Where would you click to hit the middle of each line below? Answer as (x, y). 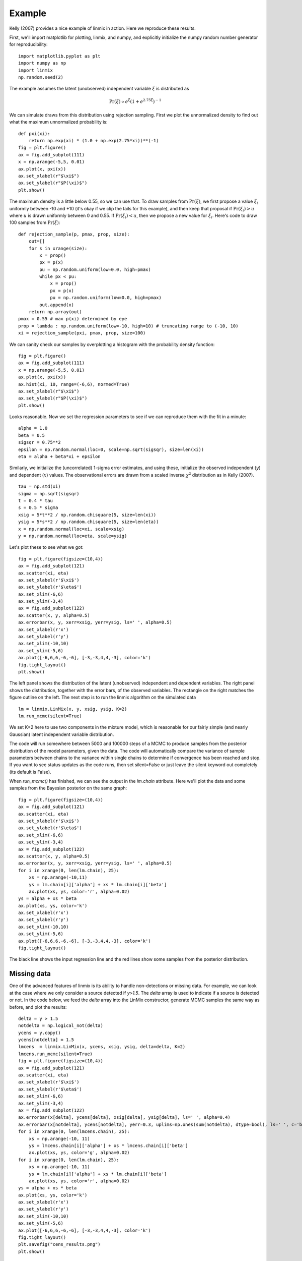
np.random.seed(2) (41, 77)
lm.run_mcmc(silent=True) (50, 716)
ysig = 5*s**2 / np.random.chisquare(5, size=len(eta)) (89, 522)
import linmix (35, 70)
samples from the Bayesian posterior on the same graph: (68, 788)
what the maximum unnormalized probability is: (58, 122)
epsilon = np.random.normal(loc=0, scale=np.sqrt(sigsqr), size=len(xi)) (111, 449)
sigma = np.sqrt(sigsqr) (49, 494)
